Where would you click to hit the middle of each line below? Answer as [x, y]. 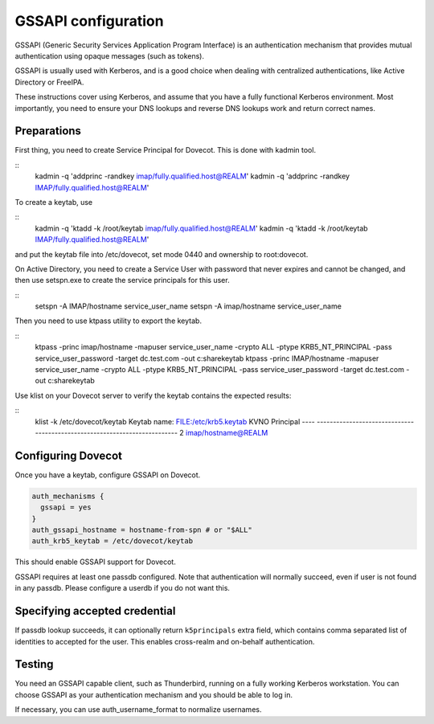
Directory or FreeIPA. [49, 82]
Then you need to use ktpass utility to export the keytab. [108, 321]
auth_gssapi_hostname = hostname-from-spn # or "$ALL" [142, 530]
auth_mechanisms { [68, 496]
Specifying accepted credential [95, 611]
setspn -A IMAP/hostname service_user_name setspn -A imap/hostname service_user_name [188, 306]
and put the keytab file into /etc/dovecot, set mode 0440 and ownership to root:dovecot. [162, 254]
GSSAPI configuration [89, 21]
